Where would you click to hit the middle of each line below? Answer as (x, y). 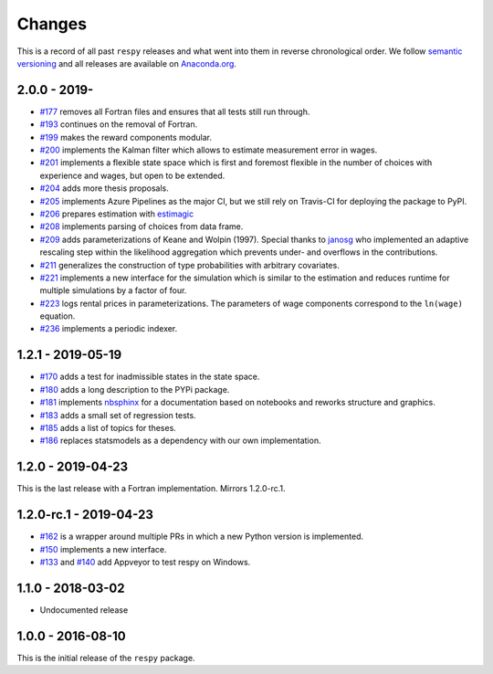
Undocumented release (84, 610)
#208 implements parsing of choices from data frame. (142, 226)
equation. (58, 316)
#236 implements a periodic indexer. (109, 329)
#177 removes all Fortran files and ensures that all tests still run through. (175, 111)
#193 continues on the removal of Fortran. (119, 124)
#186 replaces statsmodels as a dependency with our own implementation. (180, 441)
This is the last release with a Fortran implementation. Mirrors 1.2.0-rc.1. (152, 489)
